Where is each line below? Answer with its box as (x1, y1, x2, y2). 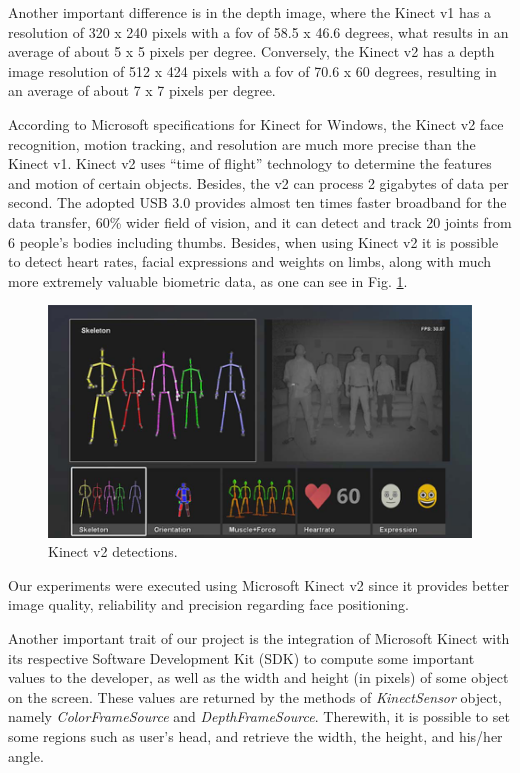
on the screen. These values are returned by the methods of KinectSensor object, (8, 686, 502, 707)
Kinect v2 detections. (48, 541, 178, 562)
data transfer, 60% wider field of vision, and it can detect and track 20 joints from (8, 211, 512, 232)
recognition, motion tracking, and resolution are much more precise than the (8, 133, 476, 154)
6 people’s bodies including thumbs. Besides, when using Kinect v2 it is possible (8, 231, 499, 252)
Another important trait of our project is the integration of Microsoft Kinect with (8, 627, 510, 648)
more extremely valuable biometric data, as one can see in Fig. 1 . (8, 270, 408, 291)
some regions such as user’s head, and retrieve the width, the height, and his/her (8, 725, 503, 746)
